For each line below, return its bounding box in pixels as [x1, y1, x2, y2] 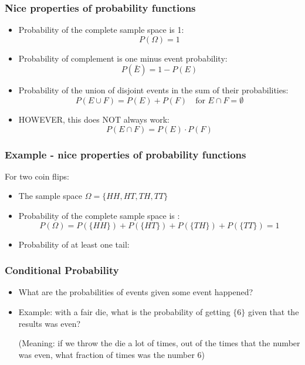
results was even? [18, 317, 81, 329]
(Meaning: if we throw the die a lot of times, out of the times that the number [18, 337, 300, 349]
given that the [248, 306, 299, 317]
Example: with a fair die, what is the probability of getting [18, 306, 231, 317]
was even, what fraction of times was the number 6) [18, 348, 205, 360]
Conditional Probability [5, 263, 119, 278]
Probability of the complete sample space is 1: [18, 23, 184, 36]
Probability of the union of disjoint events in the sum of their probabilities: [18, 84, 289, 96]
